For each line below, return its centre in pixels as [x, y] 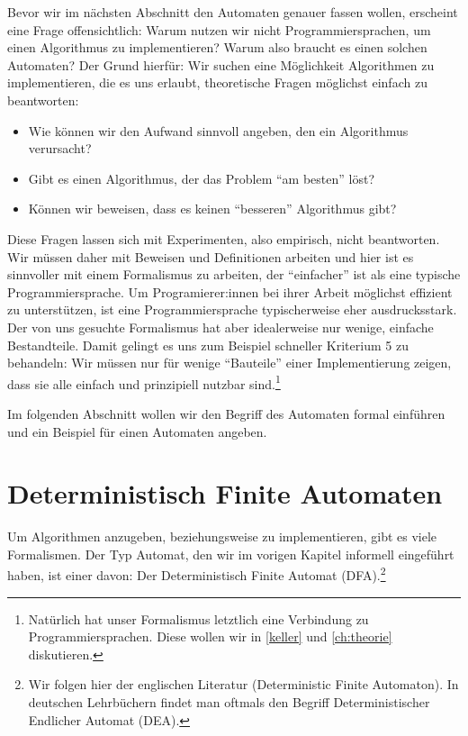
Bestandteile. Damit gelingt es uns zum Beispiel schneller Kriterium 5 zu [208, 345]
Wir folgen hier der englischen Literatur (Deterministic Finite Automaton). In [243, 684]
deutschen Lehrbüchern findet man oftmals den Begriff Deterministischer [229, 702]
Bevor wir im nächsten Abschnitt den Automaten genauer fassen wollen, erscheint [233, 12]
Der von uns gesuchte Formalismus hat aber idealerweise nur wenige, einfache [220, 327]
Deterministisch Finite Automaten [225, 493]
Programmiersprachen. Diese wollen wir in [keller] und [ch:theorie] [210, 636]
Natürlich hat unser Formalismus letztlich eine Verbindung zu [198, 618]
